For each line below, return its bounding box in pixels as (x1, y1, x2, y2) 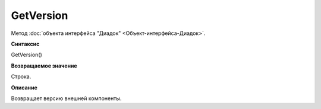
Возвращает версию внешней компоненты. (11, 95, 122, 102)
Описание (11, 84, 38, 91)
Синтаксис (11, 40, 40, 47)
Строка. (11, 73, 32, 80)
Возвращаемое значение (11, 62, 77, 69)
